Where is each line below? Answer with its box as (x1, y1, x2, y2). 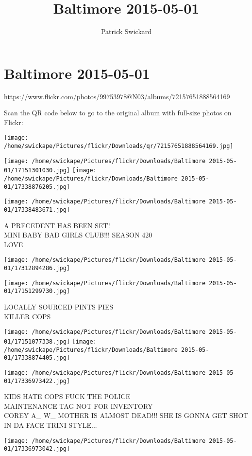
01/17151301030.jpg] (4, 167, 70, 174)
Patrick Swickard (101, 26, 152, 36)
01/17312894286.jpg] (4, 265, 70, 272)
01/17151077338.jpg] (4, 338, 70, 345)
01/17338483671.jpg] (4, 206, 70, 214)
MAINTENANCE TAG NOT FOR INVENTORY (4, 401, 153, 411)
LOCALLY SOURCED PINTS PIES (4, 302, 114, 312)
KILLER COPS (4, 311, 51, 321)
